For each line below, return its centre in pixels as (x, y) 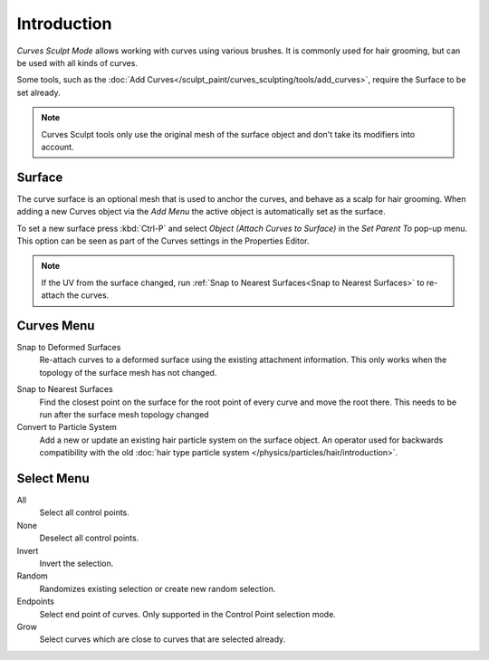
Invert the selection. (77, 564)
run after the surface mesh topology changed (124, 415)
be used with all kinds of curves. (77, 62)
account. (58, 147)
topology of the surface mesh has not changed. (128, 372)
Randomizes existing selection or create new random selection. (158, 588)
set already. (38, 92)
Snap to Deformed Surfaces (69, 348)
